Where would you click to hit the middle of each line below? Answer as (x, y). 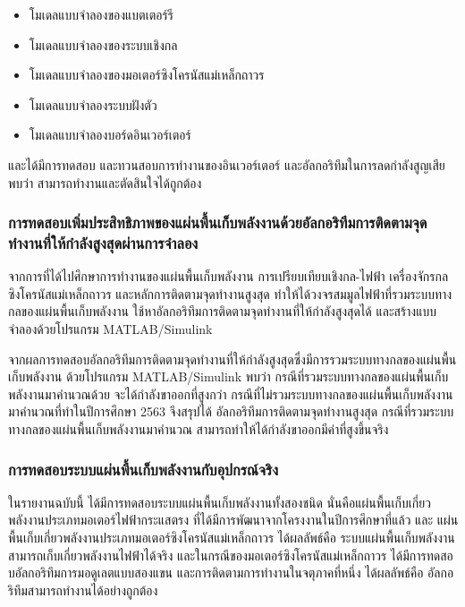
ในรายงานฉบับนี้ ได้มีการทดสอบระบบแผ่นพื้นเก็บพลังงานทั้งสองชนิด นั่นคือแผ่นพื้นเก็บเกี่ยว (220, 502)
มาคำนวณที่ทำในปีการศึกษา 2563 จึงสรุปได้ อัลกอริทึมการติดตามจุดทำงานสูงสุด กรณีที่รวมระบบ (231, 411)
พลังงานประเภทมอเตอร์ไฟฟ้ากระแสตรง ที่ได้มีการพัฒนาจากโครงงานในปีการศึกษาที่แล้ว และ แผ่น (233, 520)
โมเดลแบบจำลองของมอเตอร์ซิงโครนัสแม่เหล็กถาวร (147, 75)
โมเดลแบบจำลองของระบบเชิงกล (103, 44)
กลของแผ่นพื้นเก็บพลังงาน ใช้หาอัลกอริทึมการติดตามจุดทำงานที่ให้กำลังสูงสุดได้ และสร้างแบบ (223, 311)
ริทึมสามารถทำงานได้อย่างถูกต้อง (83, 590)
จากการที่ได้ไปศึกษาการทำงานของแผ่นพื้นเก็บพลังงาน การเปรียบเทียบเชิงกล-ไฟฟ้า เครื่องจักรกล (228, 276)
